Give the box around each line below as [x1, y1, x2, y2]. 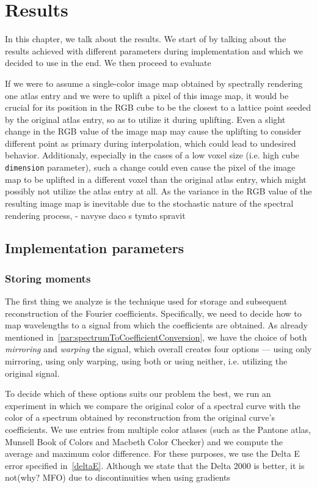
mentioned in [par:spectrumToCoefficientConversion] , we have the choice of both [5, 330, 307, 343]
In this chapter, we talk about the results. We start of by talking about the [5, 32, 286, 45]
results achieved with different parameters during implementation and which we [5, 44, 304, 57]
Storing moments [5, 270, 91, 286]
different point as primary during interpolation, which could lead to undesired [5, 136, 296, 149]
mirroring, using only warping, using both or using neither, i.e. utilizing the [5, 355, 288, 368]
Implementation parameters [5, 238, 184, 257]
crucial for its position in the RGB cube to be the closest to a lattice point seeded [5, 101, 312, 114]
